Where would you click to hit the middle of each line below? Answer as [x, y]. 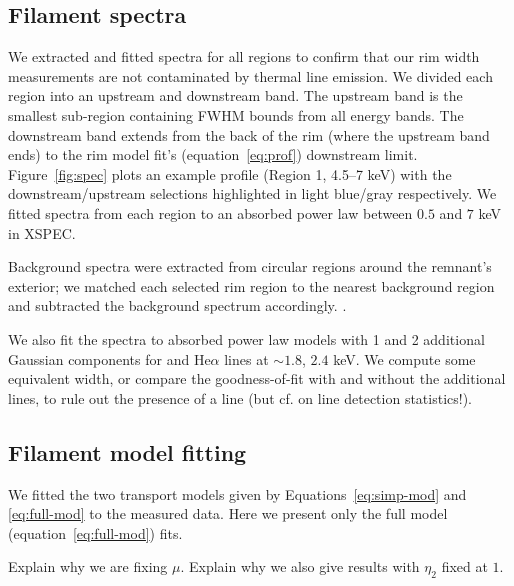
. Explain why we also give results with [300, 566]
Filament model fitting [127, 451]
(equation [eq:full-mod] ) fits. [95, 532]
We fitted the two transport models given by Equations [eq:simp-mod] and [237, 493]
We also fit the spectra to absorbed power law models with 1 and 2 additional [246, 338]
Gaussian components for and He [109, 358]
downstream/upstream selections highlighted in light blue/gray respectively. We [252, 193]
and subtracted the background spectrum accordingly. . [177, 305]
